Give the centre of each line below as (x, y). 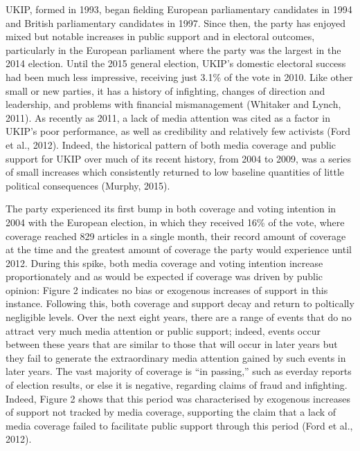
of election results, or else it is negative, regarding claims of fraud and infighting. (177, 385)
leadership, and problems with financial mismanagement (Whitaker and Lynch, (173, 104)
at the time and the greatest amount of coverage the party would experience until (179, 249)
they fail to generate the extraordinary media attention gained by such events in (176, 357)
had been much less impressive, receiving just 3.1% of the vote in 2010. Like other (179, 76)
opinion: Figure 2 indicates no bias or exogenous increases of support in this (167, 289)
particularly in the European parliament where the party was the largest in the (173, 49)
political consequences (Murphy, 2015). (88, 185)
